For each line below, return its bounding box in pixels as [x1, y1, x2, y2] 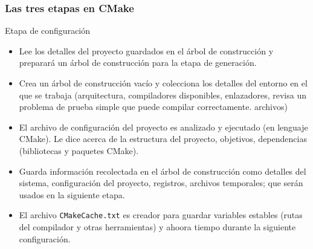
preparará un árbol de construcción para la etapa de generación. [19, 56, 257, 69]
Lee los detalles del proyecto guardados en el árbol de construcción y [19, 44, 274, 57]
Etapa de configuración [5, 24, 91, 37]
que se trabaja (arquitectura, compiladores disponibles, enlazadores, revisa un [19, 88, 306, 101]
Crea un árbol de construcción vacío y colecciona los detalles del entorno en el [19, 77, 308, 89]
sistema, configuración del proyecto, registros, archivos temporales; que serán [19, 176, 303, 189]
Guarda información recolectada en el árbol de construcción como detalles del [19, 164, 306, 177]
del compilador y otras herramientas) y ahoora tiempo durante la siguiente [19, 221, 296, 233]
